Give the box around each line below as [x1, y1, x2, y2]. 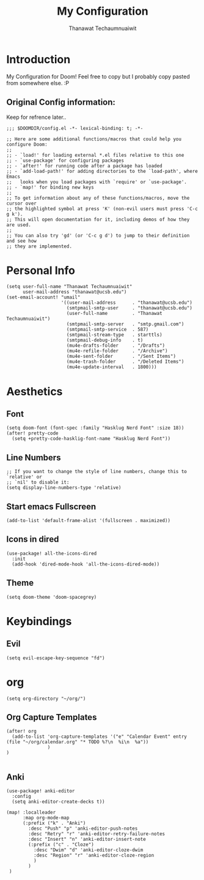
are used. [6, 222, 32, 228]
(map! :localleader [6, 810, 56, 816]
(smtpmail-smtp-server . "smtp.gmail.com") [66, 321, 184, 327]
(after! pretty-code [6, 430, 59, 436]
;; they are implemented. [6, 243, 72, 249]
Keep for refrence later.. [6, 113, 67, 121]
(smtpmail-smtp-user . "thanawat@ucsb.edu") [66, 305, 192, 311]
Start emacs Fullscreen [6, 501, 97, 512]
